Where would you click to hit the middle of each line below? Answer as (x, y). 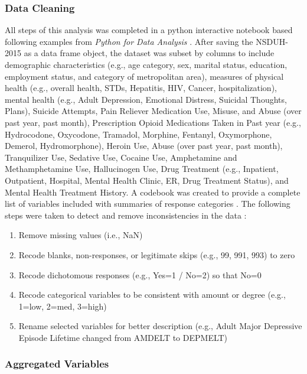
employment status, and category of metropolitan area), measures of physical (144, 76)
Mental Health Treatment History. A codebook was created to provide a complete (153, 192)
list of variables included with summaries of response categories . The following (148, 204)
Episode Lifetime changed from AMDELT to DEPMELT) (123, 337)
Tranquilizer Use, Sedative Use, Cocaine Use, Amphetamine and (121, 157)
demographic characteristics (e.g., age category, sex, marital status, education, (146, 64)
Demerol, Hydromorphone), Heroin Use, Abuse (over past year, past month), (144, 146)
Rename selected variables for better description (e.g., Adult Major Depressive (160, 326)
